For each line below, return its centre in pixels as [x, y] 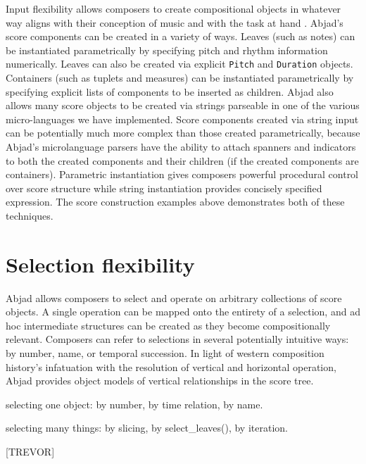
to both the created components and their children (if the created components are [182, 160]
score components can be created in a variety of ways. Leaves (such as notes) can [181, 36]
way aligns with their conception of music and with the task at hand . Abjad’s [175, 22]
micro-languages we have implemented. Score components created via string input [182, 119]
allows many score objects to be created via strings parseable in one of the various [183, 105]
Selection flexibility [100, 264]
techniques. [30, 215]
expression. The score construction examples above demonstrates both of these [175, 202]
